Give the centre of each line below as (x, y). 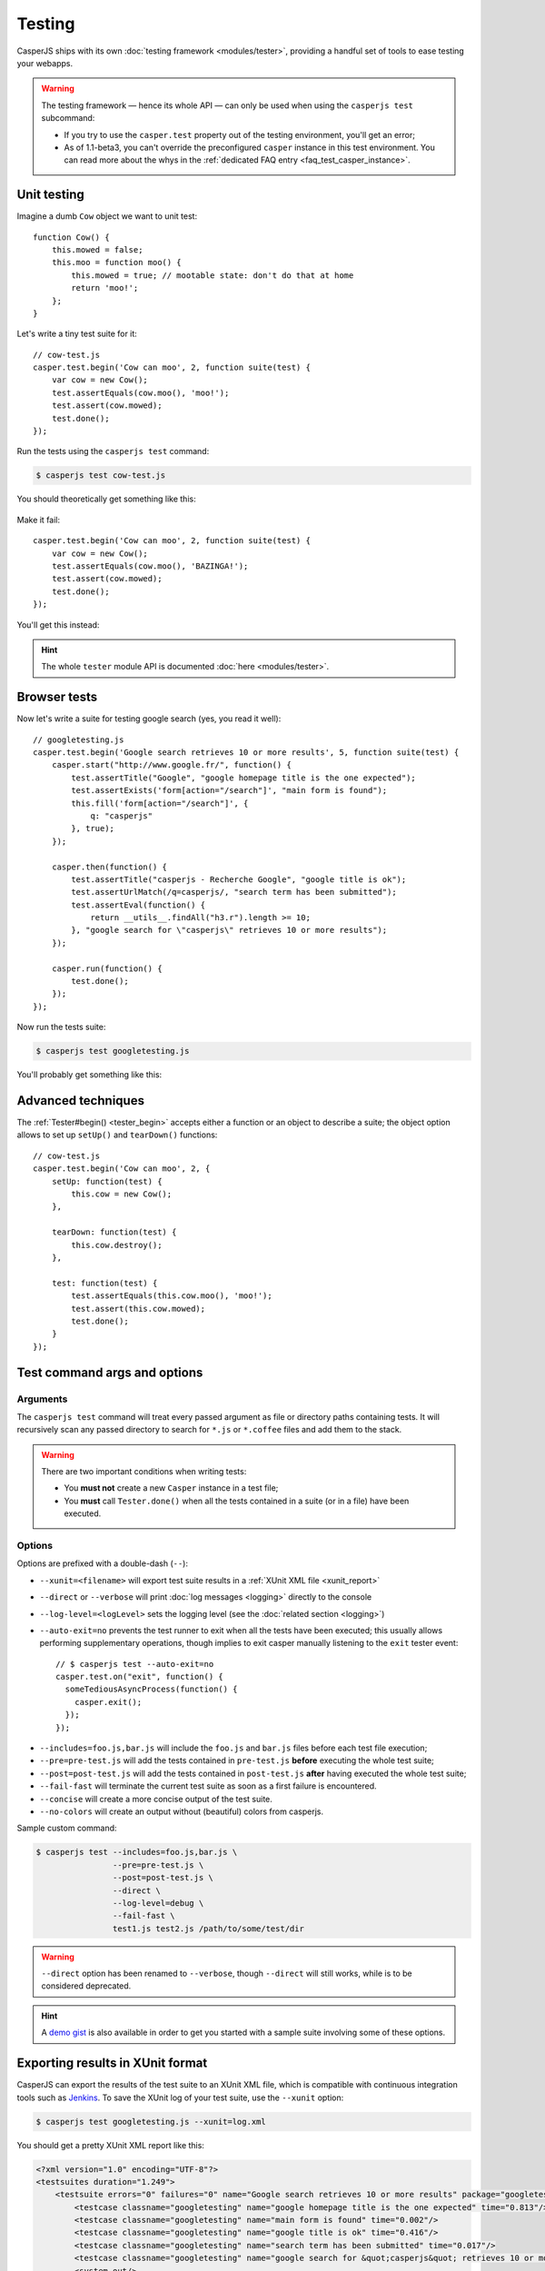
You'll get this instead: (58, 625)
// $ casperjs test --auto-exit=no (135, 1664)
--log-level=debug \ (158, 1903)
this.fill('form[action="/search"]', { (160, 803)
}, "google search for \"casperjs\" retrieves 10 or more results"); (229, 930)
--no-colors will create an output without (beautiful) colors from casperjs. (182, 1811)
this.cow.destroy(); (117, 1245)
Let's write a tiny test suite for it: (77, 334)
